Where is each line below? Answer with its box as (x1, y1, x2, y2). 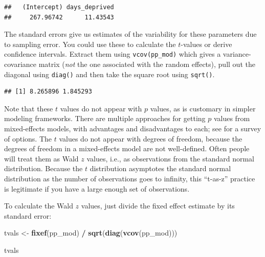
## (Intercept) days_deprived (4, 4, 114, 11)
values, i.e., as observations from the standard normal (86, 153, 255, 163)
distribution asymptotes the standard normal (90, 163, 231, 174)
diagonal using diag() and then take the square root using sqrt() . (4, 68, 215, 79)
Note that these (4, 103, 53, 113)
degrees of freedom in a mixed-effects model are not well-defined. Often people (4, 143, 250, 154)
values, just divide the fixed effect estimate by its (81, 200, 235, 211)
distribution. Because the (4, 163, 83, 174)
